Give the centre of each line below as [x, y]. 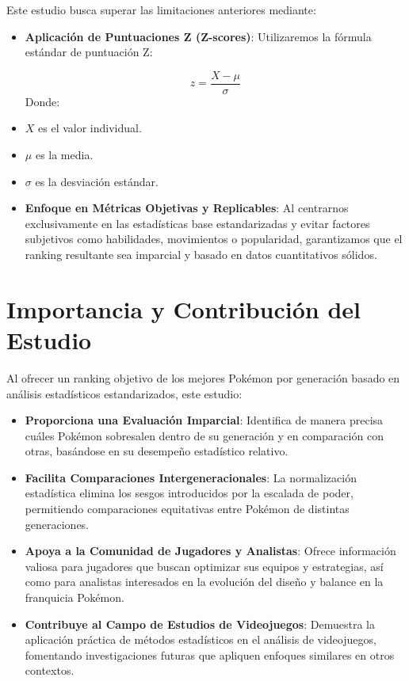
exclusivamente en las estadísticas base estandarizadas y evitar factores [197, 223]
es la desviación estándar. [97, 181]
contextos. [50, 670]
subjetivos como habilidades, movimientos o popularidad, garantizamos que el [214, 239]
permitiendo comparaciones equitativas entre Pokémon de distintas [187, 509]
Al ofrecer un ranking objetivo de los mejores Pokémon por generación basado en [203, 377]
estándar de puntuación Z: [89, 52]
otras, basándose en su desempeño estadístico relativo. [157, 451]
